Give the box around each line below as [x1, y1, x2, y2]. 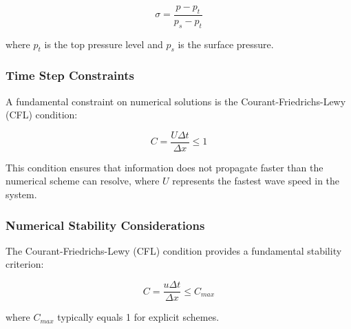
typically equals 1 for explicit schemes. [57, 310, 220, 324]
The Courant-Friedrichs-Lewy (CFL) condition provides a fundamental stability [6, 243, 342, 257]
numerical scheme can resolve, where [6, 173, 160, 188]
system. [6, 187, 37, 202]
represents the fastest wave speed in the [172, 173, 340, 188]
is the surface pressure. [178, 36, 274, 51]
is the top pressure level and [44, 36, 163, 51]
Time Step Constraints [6, 67, 134, 84]
